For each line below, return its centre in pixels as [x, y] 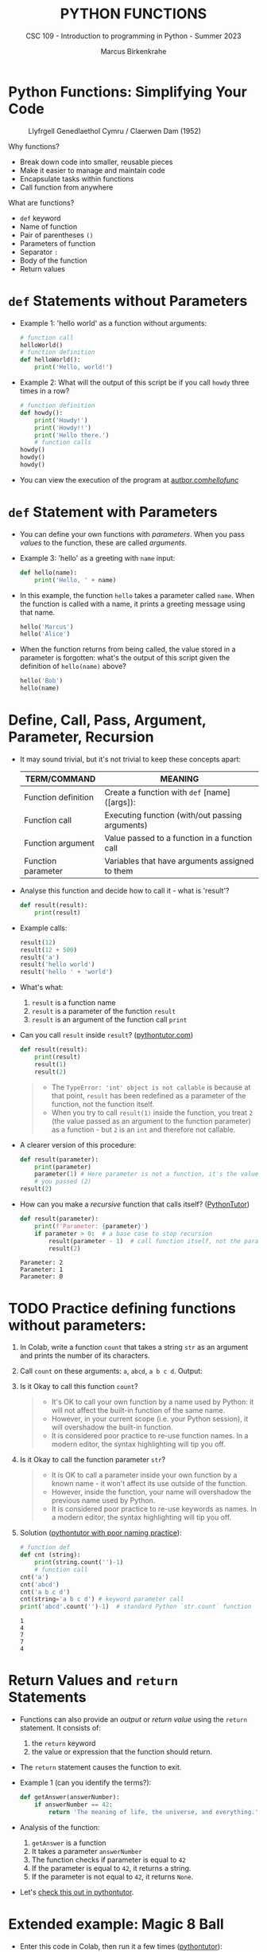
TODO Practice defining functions [122, 1308]
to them [119, 871]
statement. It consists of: [60, 1728]
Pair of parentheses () [56, 235]
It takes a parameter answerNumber [87, 1851]
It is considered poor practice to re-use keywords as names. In [154, 1509]
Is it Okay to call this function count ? [79, 1387]
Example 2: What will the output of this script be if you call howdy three [134, 382]
